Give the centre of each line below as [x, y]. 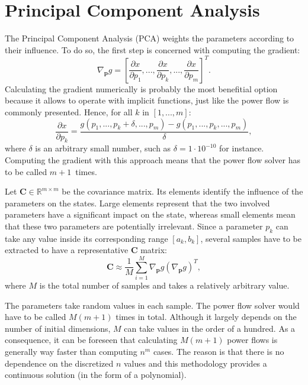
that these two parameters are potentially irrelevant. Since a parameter [134, 226]
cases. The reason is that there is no [219, 352]
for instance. [242, 148]
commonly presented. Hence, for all [69, 112]
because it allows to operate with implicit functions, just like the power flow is [147, 100]
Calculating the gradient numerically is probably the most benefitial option [141, 88]
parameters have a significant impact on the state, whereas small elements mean [150, 214]
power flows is [252, 340]
